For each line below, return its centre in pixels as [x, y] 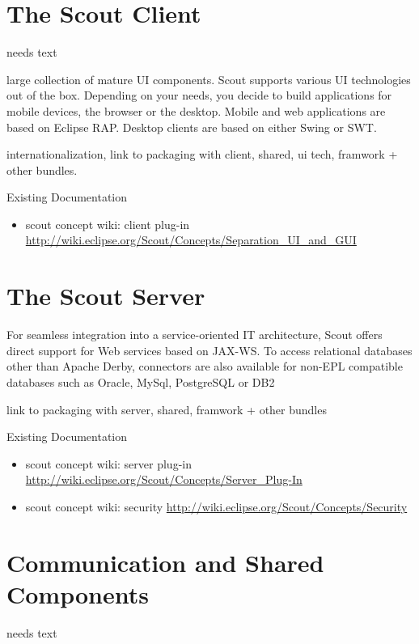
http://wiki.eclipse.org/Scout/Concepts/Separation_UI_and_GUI [191, 240]
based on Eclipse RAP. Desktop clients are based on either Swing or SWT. [192, 127]
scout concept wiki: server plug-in [108, 463]
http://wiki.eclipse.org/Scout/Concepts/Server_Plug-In [164, 479]
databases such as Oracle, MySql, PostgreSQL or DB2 [141, 381]
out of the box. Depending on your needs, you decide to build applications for [199, 95]
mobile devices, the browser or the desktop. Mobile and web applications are [196, 110]
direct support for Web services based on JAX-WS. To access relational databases [209, 350]
